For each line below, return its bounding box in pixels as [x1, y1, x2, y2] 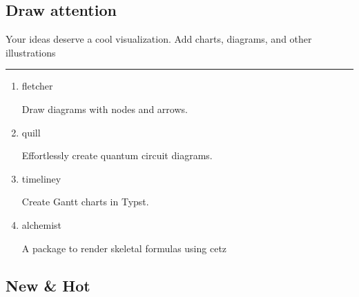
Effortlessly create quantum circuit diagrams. [21, 148, 213, 163]
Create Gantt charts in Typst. [21, 194, 149, 209]
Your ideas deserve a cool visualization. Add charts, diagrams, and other [6, 32, 312, 46]
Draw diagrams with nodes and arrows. [21, 101, 188, 116]
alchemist [21, 217, 62, 232]
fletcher [21, 79, 53, 93]
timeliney [21, 171, 61, 185]
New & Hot [6, 274, 90, 296]
